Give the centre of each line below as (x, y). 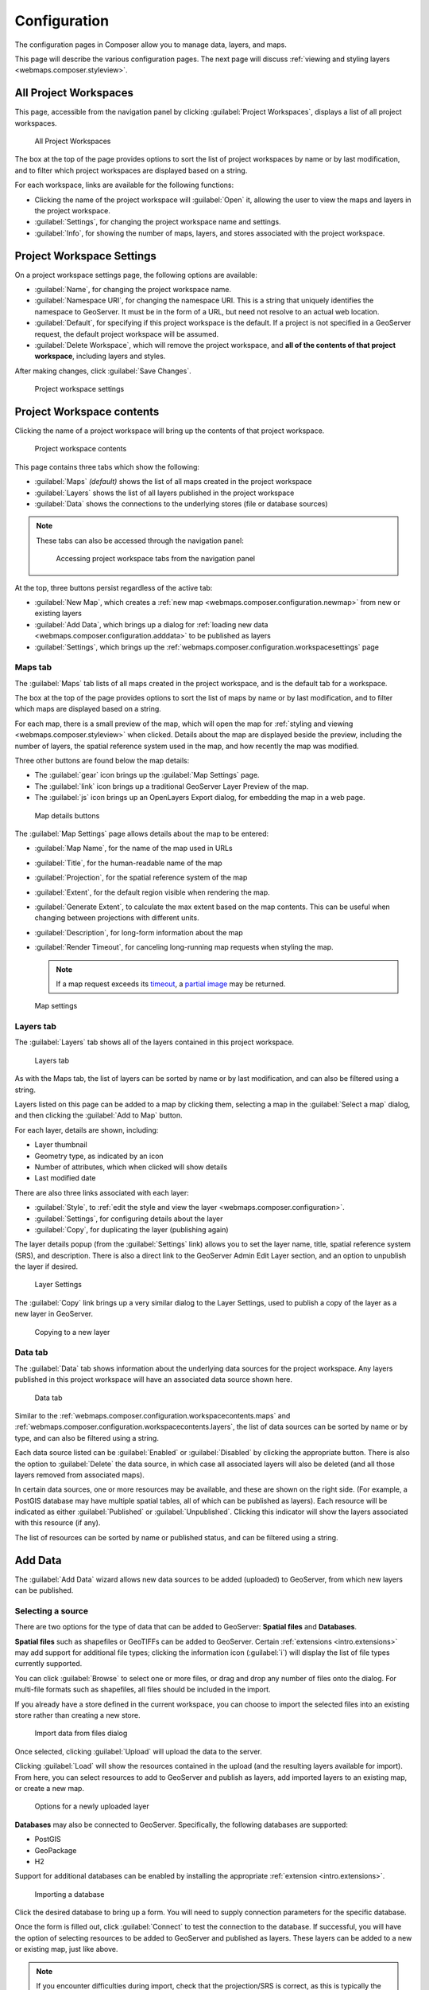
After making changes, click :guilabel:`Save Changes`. (103, 371)
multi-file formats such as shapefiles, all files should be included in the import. (143, 1690)
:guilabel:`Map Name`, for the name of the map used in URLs (134, 849)
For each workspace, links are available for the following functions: (124, 185)
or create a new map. (50, 1788)
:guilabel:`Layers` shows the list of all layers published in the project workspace (164, 493)
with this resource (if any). (58, 1523)
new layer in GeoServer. (54, 1314)
